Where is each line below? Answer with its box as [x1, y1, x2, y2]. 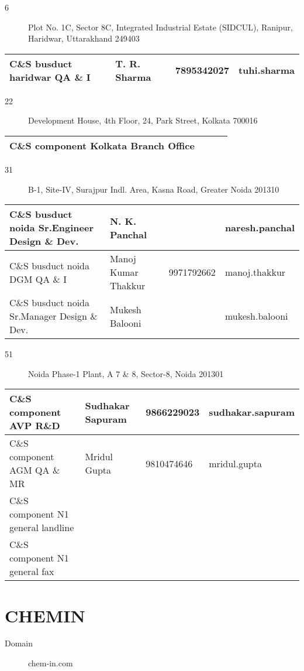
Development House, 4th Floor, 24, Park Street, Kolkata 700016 [28, 114, 258, 126]
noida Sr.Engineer [9, 221, 94, 235]
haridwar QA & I [9, 70, 91, 84]
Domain [5, 637, 33, 649]
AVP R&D [9, 419, 60, 433]
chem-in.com [28, 657, 73, 669]
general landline [9, 521, 74, 535]
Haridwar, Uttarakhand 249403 [28, 32, 140, 44]
